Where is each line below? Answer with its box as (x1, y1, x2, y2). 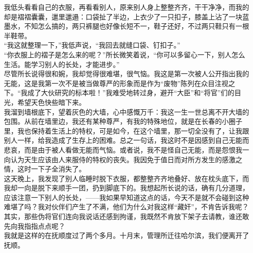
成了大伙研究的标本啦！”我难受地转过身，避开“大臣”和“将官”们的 (27, 87, 235, 98)
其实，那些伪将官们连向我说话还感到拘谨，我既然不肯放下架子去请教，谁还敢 (4, 211, 249, 221)
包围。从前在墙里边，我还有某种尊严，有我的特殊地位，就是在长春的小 (4, 116, 229, 126)
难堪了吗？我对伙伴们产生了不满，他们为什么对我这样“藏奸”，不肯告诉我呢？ (4, 202, 249, 212)
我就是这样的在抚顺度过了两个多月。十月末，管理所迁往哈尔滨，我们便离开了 (4, 230, 249, 240)
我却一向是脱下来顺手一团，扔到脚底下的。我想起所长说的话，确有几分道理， (4, 183, 249, 193)
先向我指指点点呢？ (4, 220, 65, 231)
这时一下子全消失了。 (17, 164, 86, 174)
